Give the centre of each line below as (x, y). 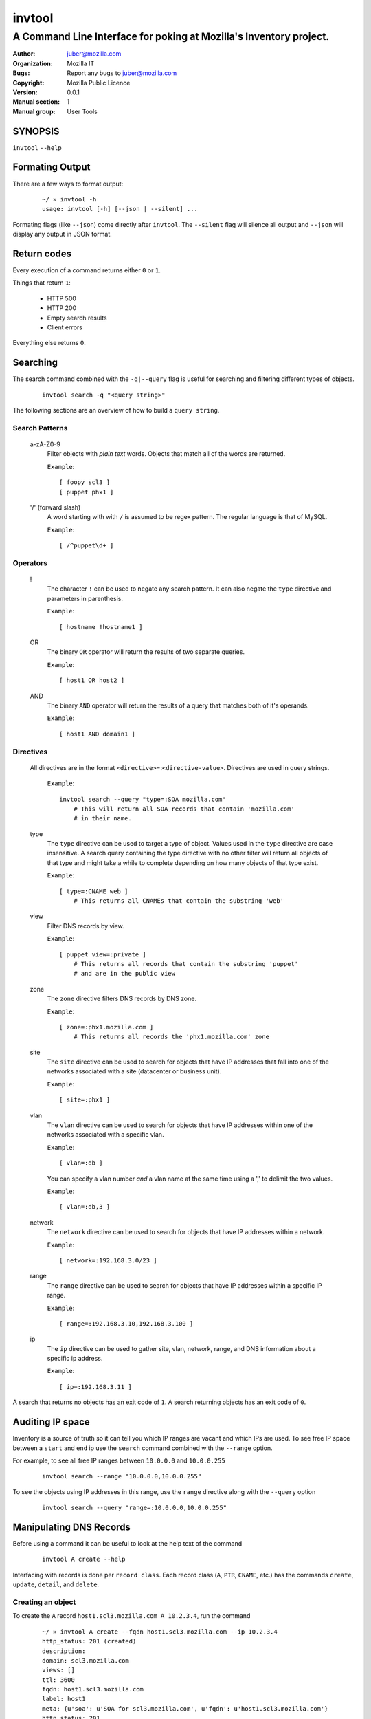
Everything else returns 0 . (49, 343)
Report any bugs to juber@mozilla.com (122, 73)
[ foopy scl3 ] (85, 482)
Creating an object (44, 1602)
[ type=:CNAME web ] (94, 891)
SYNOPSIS (36, 131)
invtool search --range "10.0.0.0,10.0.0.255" (122, 1476)
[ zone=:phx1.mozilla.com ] (106, 1027)
